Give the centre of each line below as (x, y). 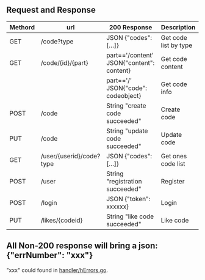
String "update (127, 131)
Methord (22, 27)
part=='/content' (130, 55)
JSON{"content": (131, 62)
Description (178, 27)
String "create (126, 105)
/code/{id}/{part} (64, 62)
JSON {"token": (128, 199)
